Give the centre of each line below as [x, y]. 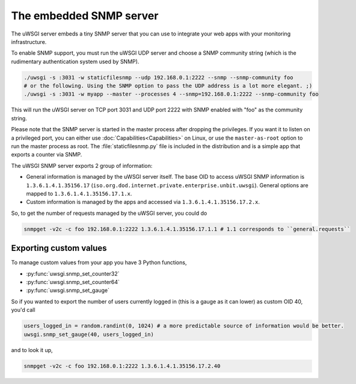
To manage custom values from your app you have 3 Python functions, [99, 262]
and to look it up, [32, 350]
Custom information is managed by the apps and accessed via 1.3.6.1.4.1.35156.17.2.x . [143, 202]
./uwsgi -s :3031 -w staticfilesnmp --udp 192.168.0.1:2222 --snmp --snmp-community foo [159, 77]
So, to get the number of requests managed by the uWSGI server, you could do [109, 213]
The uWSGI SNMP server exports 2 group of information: [82, 166]
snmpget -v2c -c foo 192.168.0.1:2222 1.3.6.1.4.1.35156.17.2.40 [122, 366]
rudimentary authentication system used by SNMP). [75, 61]
